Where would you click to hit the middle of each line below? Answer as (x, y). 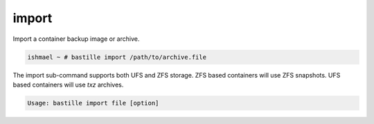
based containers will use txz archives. (68, 85)
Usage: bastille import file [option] (93, 103)
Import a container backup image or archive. (76, 39)
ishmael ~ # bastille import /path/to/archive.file (117, 57)
